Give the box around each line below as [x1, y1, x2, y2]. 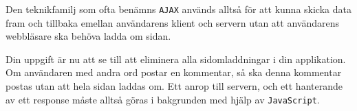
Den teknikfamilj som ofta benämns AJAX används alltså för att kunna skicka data [6, 2, 351, 16]
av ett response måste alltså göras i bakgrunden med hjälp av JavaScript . [6, 92, 320, 106]
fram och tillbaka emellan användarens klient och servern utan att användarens [6, 15, 339, 29]
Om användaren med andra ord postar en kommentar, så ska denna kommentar [6, 65, 342, 79]
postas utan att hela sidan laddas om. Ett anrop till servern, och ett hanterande [6, 79, 343, 93]
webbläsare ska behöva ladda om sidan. [6, 29, 171, 43]
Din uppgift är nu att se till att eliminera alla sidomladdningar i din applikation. [6, 51, 346, 66]
